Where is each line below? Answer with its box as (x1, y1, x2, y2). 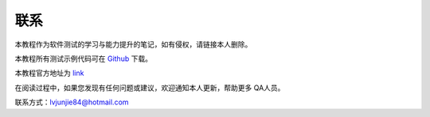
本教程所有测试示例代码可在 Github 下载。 (14, 54, 153, 63)
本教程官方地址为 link (14, 68, 84, 78)
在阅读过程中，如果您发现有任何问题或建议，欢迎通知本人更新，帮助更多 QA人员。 (14, 83, 285, 92)
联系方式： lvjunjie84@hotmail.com (14, 97, 129, 107)
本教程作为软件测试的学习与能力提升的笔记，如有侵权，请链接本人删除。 (14, 40, 252, 49)
